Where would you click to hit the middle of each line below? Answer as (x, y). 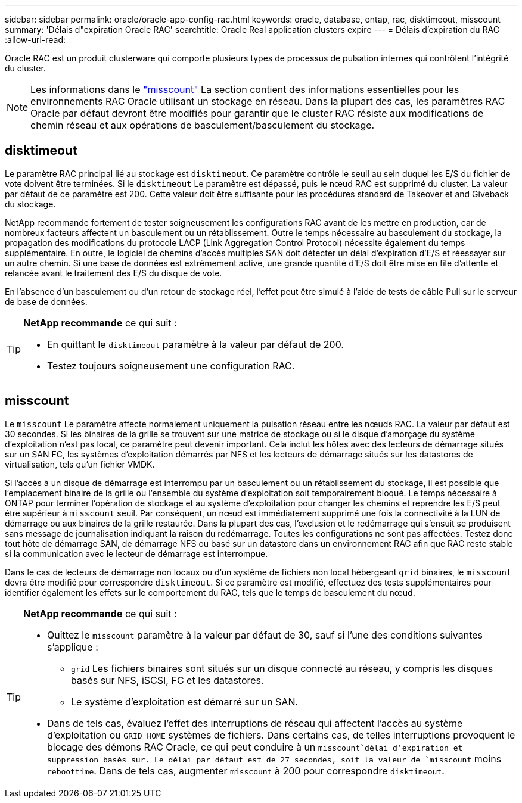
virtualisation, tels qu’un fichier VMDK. (80, 464)
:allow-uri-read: (35, 40)
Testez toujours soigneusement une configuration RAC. (171, 365)
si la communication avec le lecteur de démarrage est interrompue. (136, 553)
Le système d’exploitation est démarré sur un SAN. (185, 701)
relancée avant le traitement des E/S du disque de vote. (114, 273)
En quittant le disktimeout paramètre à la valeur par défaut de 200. (195, 344)
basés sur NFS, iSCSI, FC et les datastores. (167, 680)
